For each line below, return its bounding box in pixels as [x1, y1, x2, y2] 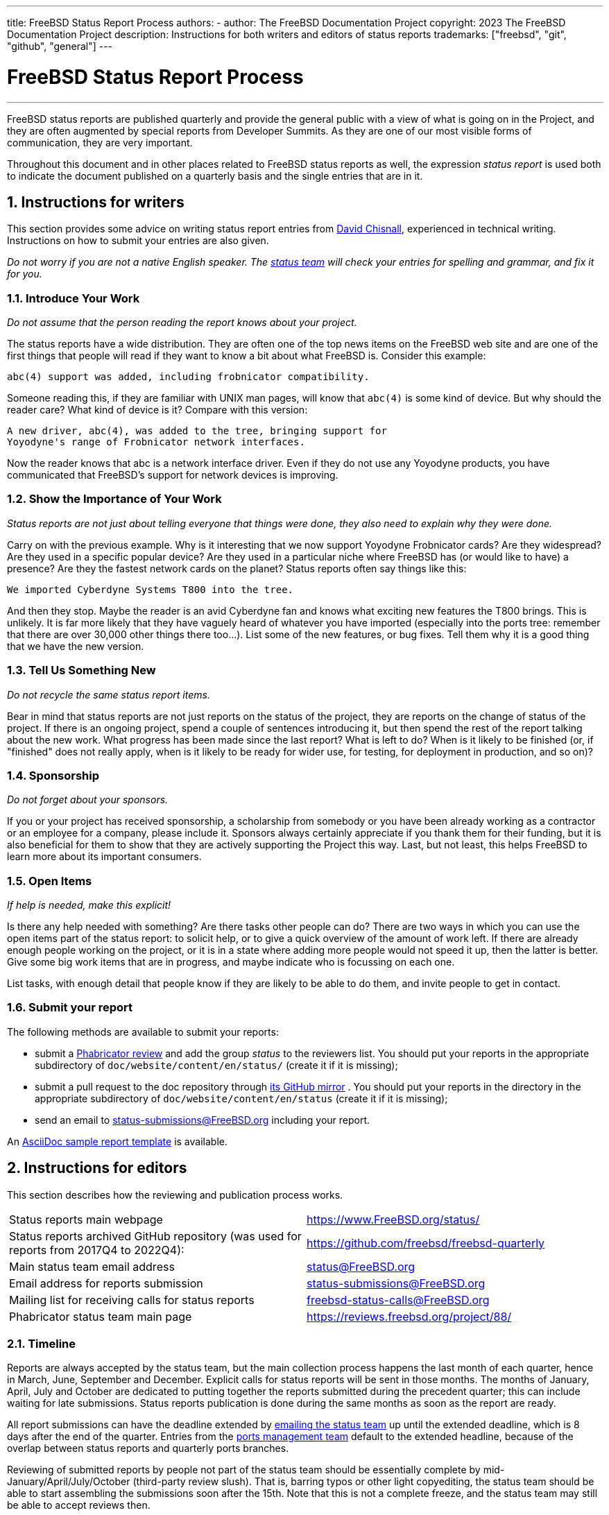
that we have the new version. [7, 640, 144, 652]
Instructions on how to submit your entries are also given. [7, 234, 269, 247]
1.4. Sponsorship [7, 768, 100, 782]
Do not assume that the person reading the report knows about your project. [7, 316, 357, 329]
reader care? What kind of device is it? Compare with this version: [7, 404, 308, 416]
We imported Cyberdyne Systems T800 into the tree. [7, 583, 294, 595]
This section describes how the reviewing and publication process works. [7, 1188, 343, 1201]
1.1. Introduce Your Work [7, 291, 140, 305]
